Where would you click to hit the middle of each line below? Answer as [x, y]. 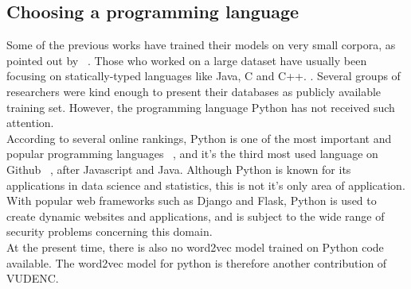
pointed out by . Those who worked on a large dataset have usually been [187, 60]
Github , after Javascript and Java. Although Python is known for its [179, 169]
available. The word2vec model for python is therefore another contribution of [197, 262]
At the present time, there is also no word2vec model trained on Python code [195, 247]
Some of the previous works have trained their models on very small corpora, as [201, 45]
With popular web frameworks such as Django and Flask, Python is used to [192, 200]
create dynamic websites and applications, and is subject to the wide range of [196, 216]
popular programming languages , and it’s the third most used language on [192, 154]
